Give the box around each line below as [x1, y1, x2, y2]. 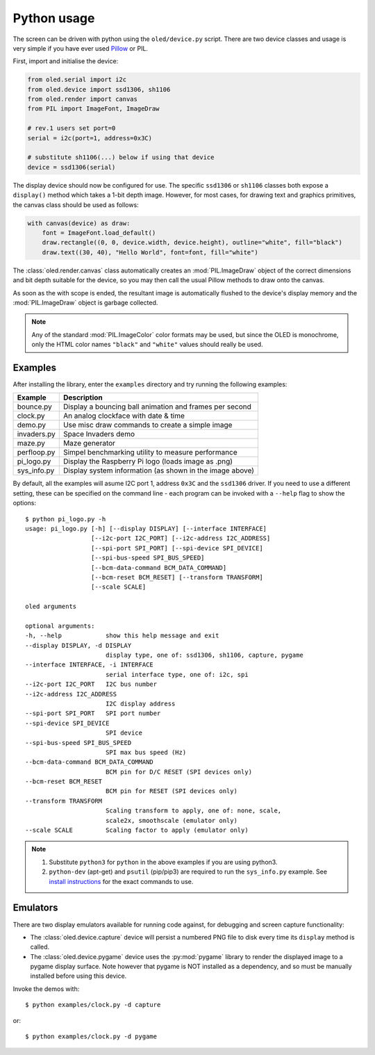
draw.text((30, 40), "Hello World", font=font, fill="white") [42, 248, 258, 256]
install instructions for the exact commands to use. [49, 877, 194, 885]
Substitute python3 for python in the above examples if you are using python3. [49, 858, 278, 866]
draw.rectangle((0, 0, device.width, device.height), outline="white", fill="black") [42, 238, 343, 247]
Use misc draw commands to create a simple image [62, 420, 233, 430]
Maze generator [62, 439, 116, 448]
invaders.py [17, 430, 56, 439]
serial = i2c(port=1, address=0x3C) [27, 134, 153, 142]
